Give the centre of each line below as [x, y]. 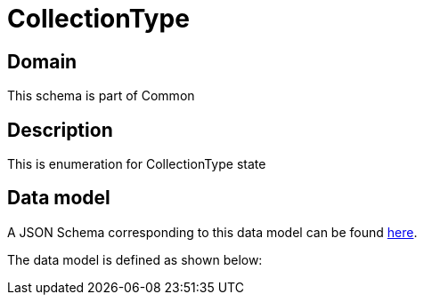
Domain [42, 61]
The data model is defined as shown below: [135, 259]
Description [60, 130]
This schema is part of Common [101, 96]
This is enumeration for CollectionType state [137, 164]
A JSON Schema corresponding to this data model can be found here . [212, 232]
